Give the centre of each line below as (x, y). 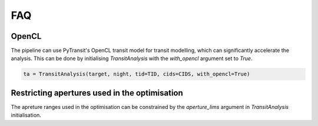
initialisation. (26, 115)
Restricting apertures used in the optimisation (97, 93)
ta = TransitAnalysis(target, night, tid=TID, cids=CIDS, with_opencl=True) (137, 74)
